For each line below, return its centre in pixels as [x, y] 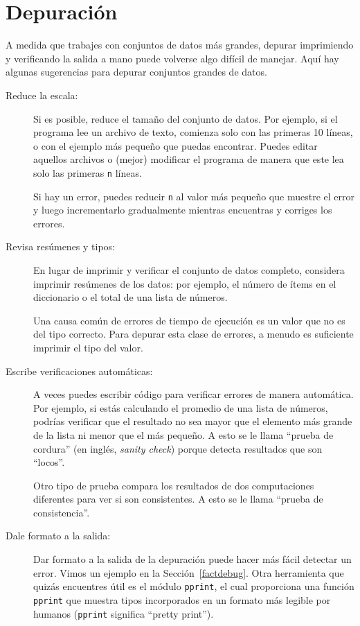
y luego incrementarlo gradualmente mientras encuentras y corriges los [183, 210]
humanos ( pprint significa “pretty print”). [124, 613]
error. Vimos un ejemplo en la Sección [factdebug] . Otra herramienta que [189, 572]
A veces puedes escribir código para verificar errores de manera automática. [193, 394]
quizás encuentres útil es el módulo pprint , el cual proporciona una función [194, 586]
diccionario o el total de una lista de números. [130, 297]
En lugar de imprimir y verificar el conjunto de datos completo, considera [189, 269]
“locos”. [49, 462]
